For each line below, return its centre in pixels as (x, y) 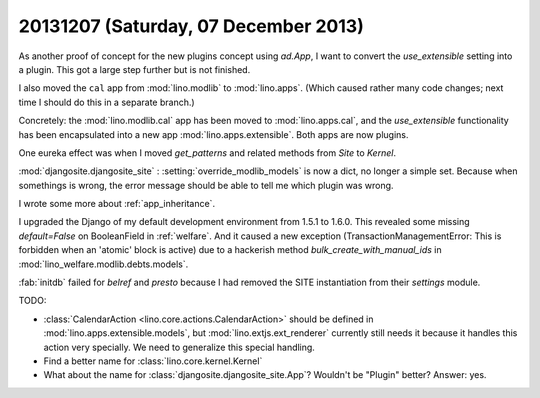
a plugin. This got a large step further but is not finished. (134, 69)
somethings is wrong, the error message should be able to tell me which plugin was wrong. (206, 185)
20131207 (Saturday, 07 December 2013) (191, 26)
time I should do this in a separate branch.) (106, 102)
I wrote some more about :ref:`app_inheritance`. (116, 204)
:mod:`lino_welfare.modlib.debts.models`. (103, 264)
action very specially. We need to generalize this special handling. (179, 347)
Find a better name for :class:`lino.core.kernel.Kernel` (153, 361)
